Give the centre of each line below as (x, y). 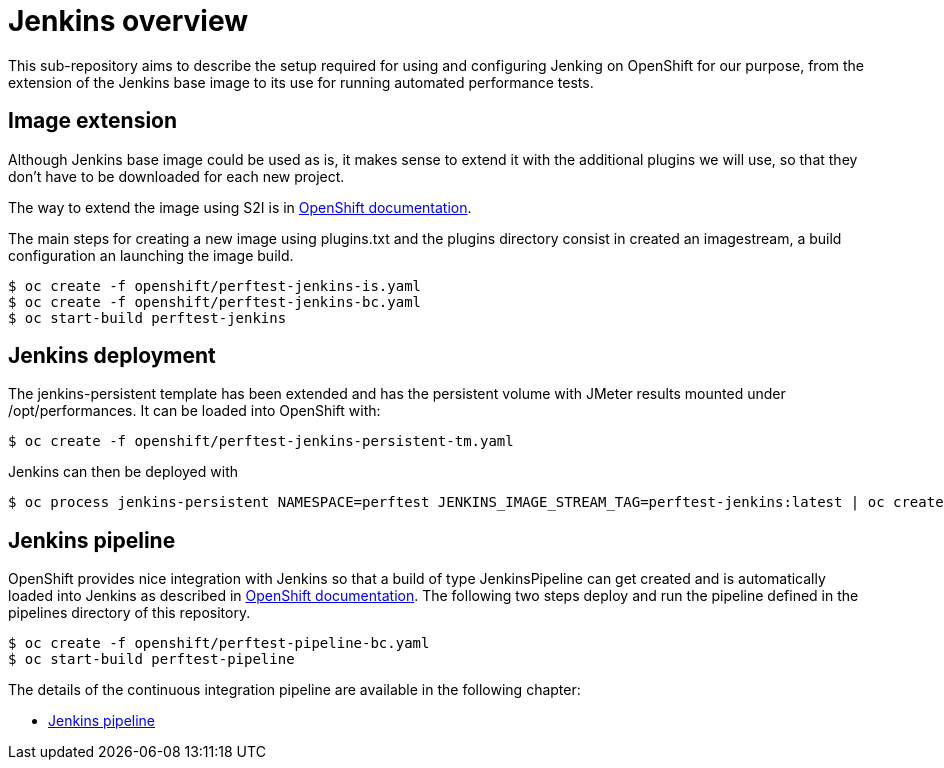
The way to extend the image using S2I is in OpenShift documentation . (240, 207)
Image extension (93, 121)
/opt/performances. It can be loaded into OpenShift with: (194, 411)
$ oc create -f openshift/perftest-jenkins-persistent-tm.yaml (261, 441)
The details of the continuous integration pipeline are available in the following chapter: (294, 690)
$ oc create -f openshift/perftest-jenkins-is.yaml (215, 285)
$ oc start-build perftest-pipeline (151, 659)
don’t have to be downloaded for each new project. (176, 176)
